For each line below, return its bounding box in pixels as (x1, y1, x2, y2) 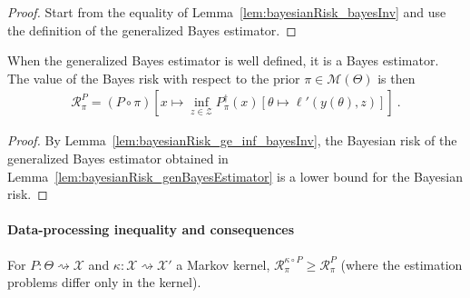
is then (377, 68, 416, 87)
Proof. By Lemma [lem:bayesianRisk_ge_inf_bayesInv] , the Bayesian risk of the (7, 131, 457, 150)
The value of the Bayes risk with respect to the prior (7, 68, 300, 87)
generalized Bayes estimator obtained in (7, 149, 229, 167)
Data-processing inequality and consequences (7, 220, 295, 239)
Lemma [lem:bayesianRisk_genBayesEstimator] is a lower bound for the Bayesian (7, 166, 464, 185)
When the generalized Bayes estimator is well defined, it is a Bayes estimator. (7, 51, 439, 70)
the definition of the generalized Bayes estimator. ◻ (7, 20, 297, 39)
